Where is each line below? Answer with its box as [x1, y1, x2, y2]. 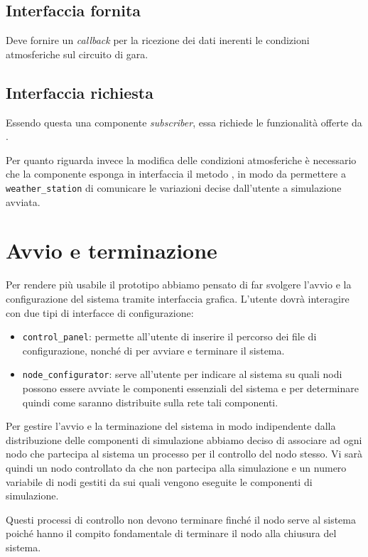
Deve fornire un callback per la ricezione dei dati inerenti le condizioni [6, 33, 310, 48]
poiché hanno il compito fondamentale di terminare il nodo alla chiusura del [6, 526, 337, 541]
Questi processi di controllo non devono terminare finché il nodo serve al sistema [6, 512, 356, 526]
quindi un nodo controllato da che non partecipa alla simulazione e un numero [6, 460, 347, 475]
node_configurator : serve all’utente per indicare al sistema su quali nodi [22, 367, 342, 382]
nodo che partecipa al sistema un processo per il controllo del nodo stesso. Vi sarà [6, 446, 363, 461]
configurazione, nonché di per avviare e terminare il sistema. [22, 342, 285, 357]
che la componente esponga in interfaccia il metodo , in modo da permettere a [6, 166, 346, 181]
